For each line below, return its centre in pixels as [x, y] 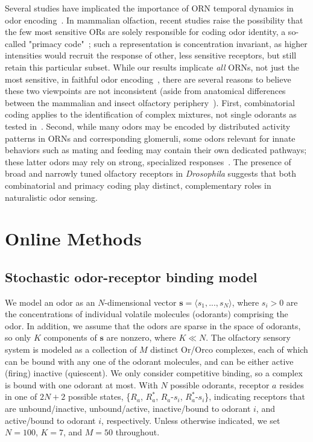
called [15, 43]
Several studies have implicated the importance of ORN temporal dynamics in [149, 8]
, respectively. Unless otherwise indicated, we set [191, 420]
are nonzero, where [141, 337]
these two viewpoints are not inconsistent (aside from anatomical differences [145, 91]
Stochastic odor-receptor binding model [131, 276]
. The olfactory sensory [248, 337]
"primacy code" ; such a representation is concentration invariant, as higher [168, 43]
